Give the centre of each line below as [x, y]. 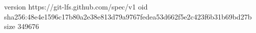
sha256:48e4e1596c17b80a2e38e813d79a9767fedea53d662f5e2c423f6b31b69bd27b [128, 16]
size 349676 [22, 26]
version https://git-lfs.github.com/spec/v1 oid [76, 6]
